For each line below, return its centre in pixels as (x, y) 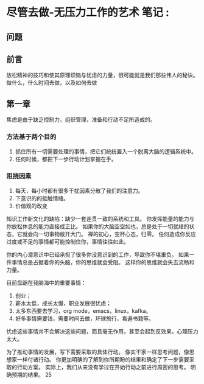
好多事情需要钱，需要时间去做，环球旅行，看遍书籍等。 (84, 318)
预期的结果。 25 (31, 374)
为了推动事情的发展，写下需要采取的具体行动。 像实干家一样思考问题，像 (98, 352)
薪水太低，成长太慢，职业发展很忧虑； (63, 303)
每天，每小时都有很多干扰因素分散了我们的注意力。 (79, 190)
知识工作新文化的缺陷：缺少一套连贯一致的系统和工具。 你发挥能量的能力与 (100, 218)
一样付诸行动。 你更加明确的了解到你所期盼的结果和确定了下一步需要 (103, 359)
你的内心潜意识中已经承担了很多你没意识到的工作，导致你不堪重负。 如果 (98, 254)
